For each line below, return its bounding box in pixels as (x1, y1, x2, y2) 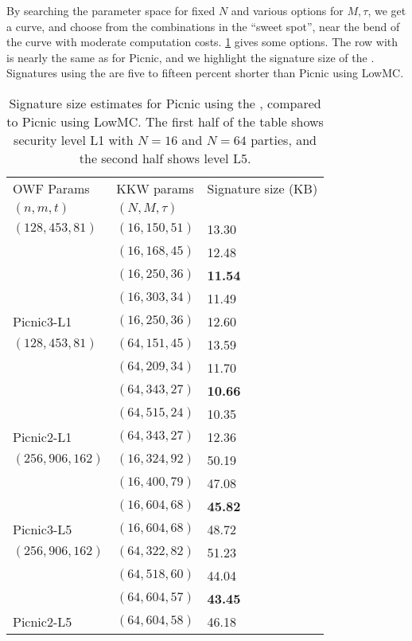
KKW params (116, 178, 194, 197)
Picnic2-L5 (13, 612, 72, 631)
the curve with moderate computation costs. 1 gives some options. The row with (6, 33, 398, 50)
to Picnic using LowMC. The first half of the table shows (6, 111, 324, 131)
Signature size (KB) (207, 178, 318, 197)
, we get (367, 2, 406, 18)
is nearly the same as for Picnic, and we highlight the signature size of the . (6, 49, 375, 65)
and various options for (231, 2, 344, 18)
